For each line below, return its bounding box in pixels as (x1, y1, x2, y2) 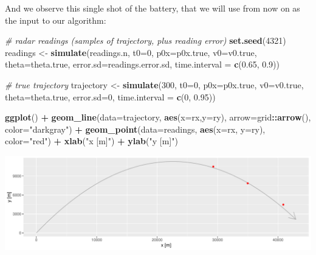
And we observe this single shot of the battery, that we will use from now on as (5, 2, 300, 14)
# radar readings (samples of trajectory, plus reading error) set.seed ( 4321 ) (5, 34, 286, 47)
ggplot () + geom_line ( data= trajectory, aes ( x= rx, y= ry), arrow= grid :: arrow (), (5, 111, 311, 124)
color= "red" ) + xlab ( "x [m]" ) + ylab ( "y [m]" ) (5, 134, 178, 147)
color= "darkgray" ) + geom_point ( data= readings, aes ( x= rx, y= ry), (5, 122, 266, 135)
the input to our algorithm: (5, 13, 106, 26)
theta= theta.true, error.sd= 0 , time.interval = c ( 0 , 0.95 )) (5, 90, 216, 103)
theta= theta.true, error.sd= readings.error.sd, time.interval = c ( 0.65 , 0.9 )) (5, 58, 280, 71)
